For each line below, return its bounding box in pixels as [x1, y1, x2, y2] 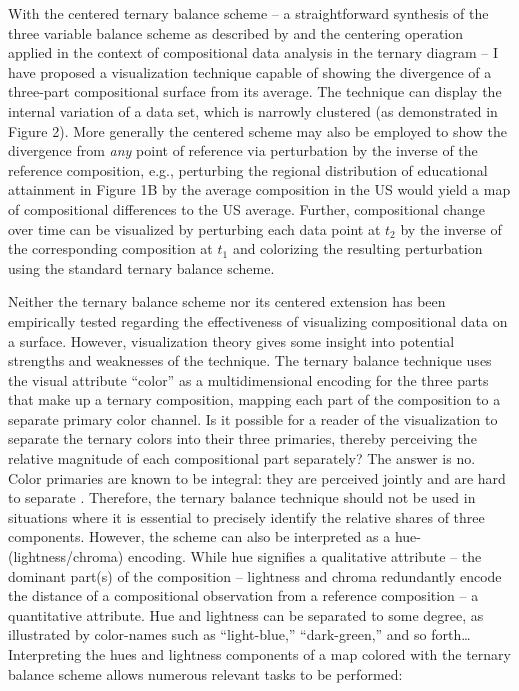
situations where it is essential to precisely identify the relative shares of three [8, 506, 485, 527]
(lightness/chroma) [8, 546, 124, 567]
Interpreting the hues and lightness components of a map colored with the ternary [8, 644, 511, 664]
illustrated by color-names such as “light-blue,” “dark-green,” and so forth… [8, 624, 471, 645]
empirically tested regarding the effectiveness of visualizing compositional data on [8, 310, 508, 331]
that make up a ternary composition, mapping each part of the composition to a [8, 389, 501, 410]
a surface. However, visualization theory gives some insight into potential [8, 330, 455, 351]
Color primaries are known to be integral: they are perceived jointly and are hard [8, 467, 506, 488]
